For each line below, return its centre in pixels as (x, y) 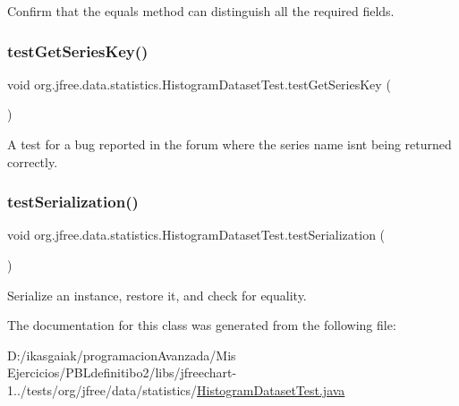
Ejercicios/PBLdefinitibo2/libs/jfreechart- (122, 372)
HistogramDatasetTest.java (271, 389)
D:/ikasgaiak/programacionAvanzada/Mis (122, 355)
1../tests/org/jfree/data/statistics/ (102, 389)
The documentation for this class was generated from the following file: (202, 325)
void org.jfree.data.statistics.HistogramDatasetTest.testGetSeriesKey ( (199, 84)
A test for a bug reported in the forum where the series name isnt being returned (229, 144)
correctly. (33, 161)
